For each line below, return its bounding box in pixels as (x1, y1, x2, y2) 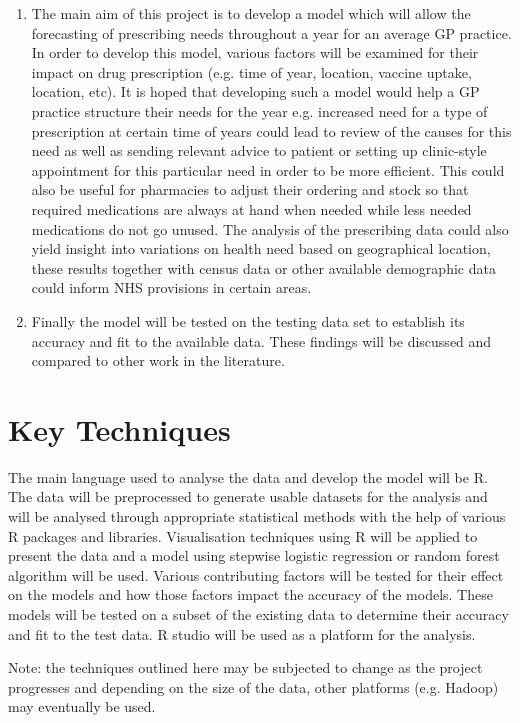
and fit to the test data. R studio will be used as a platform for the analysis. (8, 623, 476, 644)
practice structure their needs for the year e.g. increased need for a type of (31, 100, 488, 121)
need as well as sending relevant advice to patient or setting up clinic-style (31, 140, 487, 161)
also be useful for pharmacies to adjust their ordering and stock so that (31, 179, 469, 200)
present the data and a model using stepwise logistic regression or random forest (8, 545, 500, 566)
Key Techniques (8, 408, 231, 449)
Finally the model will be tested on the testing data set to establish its (31, 310, 465, 331)
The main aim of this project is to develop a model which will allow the (31, 3, 471, 23)
